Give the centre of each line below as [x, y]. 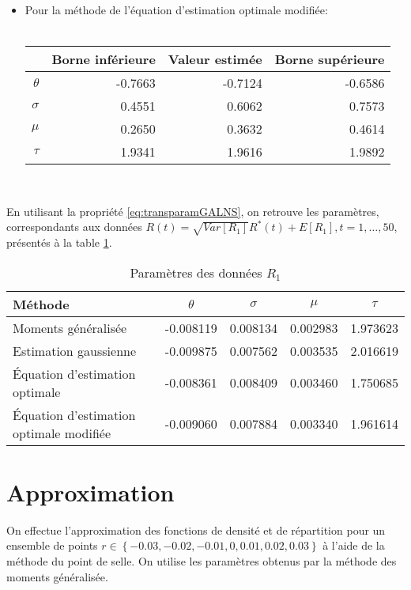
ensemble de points [52, 545]
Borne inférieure [104, 59]
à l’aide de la [354, 545]
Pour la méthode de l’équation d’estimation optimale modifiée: [176, 9]
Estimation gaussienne [75, 350]
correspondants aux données [74, 227]
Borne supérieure [330, 59]
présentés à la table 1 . [59, 242]
